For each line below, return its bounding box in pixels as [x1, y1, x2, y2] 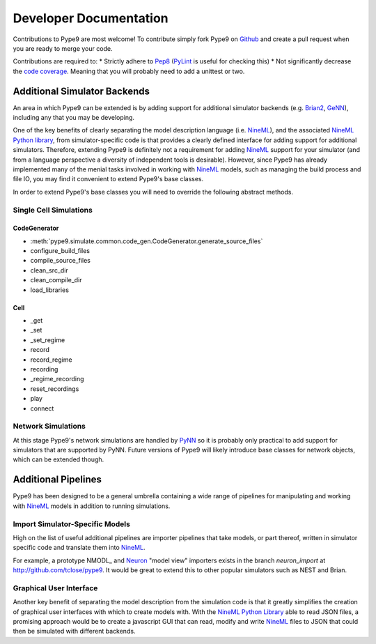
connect [30, 404, 54, 413]
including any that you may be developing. [13, 114, 135, 122]
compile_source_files [30, 256, 91, 265]
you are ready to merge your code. [13, 44, 113, 52]
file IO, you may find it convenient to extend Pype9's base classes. [13, 175, 204, 183]
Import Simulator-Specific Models [13, 519, 130, 529]
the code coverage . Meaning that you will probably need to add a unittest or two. [13, 67, 245, 75]
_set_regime [30, 335, 65, 344]
